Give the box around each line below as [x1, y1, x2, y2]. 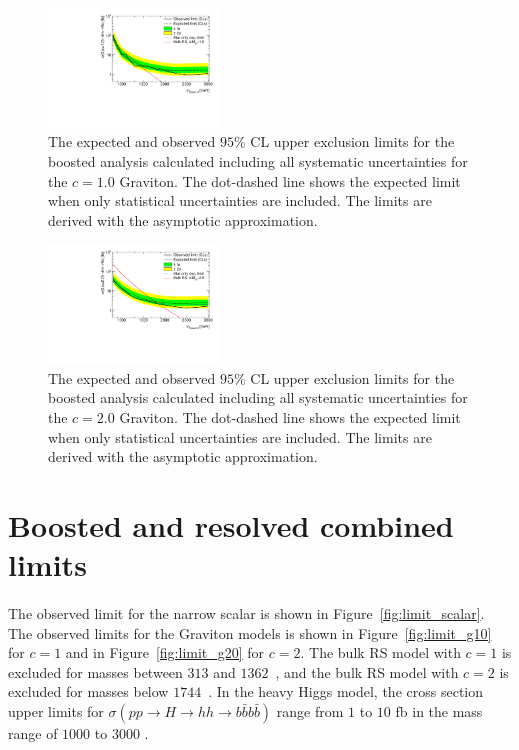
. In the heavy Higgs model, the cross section [208, 681, 484, 702]
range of [8, 722, 58, 743]
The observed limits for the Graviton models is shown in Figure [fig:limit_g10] [8, 622, 492, 643]
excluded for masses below [8, 681, 169, 702]
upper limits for [8, 700, 104, 721]
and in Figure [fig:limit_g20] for [65, 642, 265, 663]
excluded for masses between [8, 661, 183, 682]
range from [276, 700, 344, 721]
